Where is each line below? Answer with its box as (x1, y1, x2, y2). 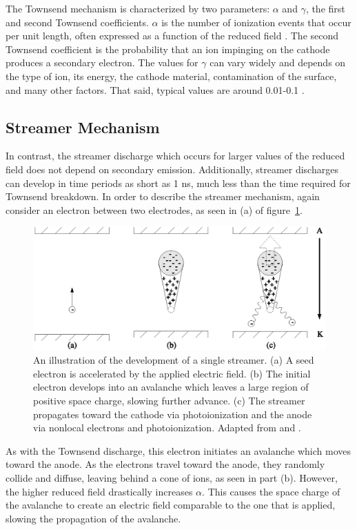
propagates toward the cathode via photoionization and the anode (33, 406, 312, 421)
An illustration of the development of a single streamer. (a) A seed (33, 353, 314, 367)
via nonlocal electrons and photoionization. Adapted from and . (33, 420, 301, 435)
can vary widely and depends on (210, 55, 346, 70)
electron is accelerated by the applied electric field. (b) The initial (33, 366, 311, 380)
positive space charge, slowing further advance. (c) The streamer (33, 393, 305, 407)
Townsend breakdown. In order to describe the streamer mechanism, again (6, 189, 320, 204)
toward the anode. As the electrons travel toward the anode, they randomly (6, 457, 325, 471)
